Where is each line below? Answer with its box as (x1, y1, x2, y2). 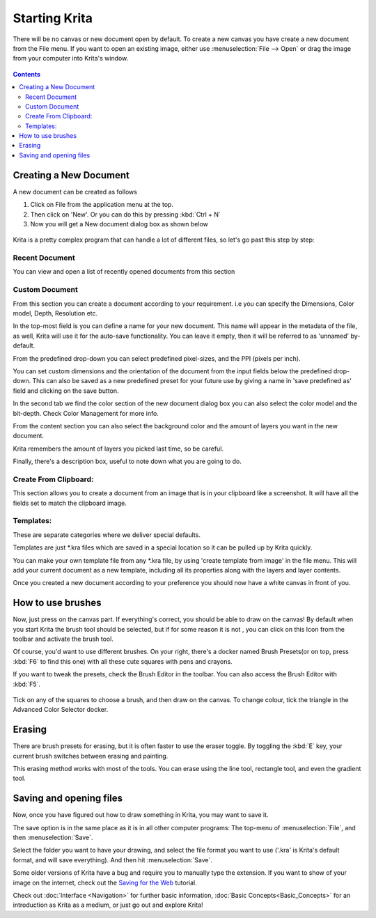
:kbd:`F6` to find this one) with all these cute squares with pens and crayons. (13, 657, 233, 665)
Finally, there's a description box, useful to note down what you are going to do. (13, 457, 242, 466)
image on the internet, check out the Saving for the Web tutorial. (13, 878, 198, 887)
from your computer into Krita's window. (13, 54, 129, 63)
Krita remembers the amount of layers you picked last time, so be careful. (13, 444, 224, 453)
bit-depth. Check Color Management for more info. (13, 409, 159, 417)
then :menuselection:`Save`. (13, 833, 93, 842)
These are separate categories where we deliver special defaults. (13, 530, 201, 539)
